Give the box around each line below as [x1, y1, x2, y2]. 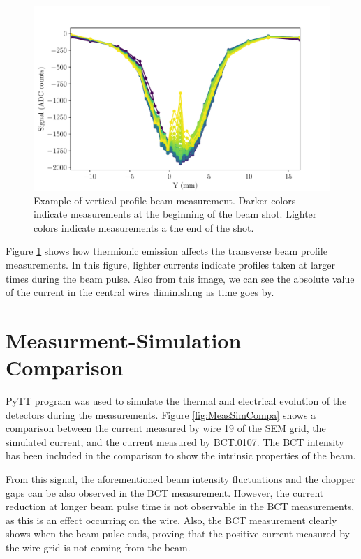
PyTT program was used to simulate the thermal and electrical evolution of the [6, 394, 347, 408]
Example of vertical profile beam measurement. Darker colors [34, 193, 296, 207]
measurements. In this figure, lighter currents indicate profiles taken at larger [6, 257, 336, 271]
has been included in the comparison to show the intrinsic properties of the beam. [6, 448, 356, 463]
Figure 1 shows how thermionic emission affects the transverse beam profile [6, 244, 327, 258]
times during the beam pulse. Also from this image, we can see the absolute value [6, 271, 355, 285]
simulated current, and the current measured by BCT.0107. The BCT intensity [6, 434, 344, 449]
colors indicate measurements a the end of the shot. [34, 220, 254, 234]
